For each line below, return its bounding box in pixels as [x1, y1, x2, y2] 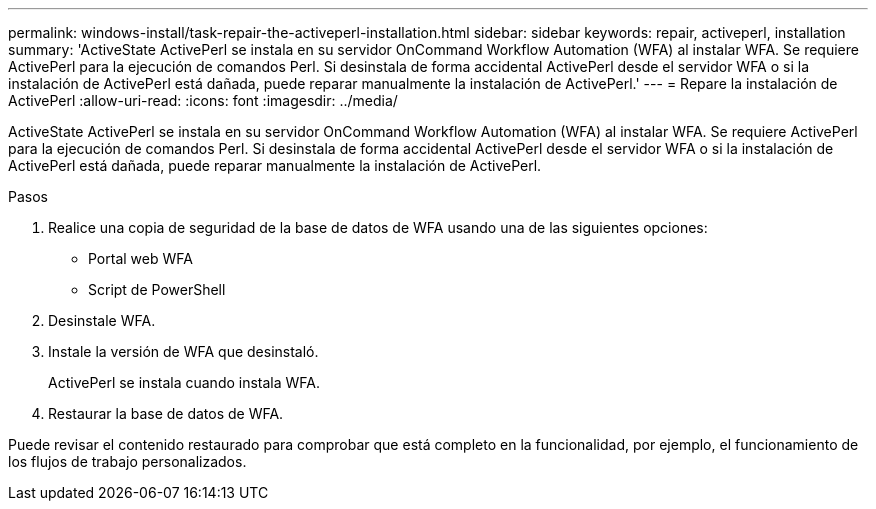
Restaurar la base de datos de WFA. [48, 405, 284, 422]
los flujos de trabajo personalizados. [8, 453, 247, 470]
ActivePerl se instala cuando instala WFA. [48, 374, 321, 391]
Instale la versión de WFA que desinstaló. [48, 343, 319, 360]
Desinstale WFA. [48, 312, 156, 329]
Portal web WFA [88, 250, 193, 267]
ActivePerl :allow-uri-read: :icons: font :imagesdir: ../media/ [8, 92, 398, 109]
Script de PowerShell [88, 281, 226, 298]
